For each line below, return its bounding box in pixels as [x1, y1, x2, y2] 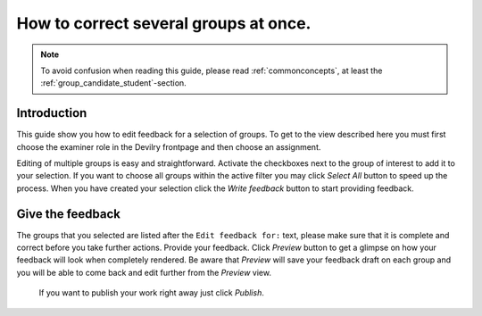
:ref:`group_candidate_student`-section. [40, 78, 187, 88]
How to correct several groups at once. [16, 13, 312, 33]
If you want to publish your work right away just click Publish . [38, 287, 265, 298]
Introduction [16, 105, 87, 121]
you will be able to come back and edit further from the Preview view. [16, 267, 272, 278]
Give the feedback [16, 206, 120, 221]
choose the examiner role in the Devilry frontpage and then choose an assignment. [16, 141, 321, 152]
